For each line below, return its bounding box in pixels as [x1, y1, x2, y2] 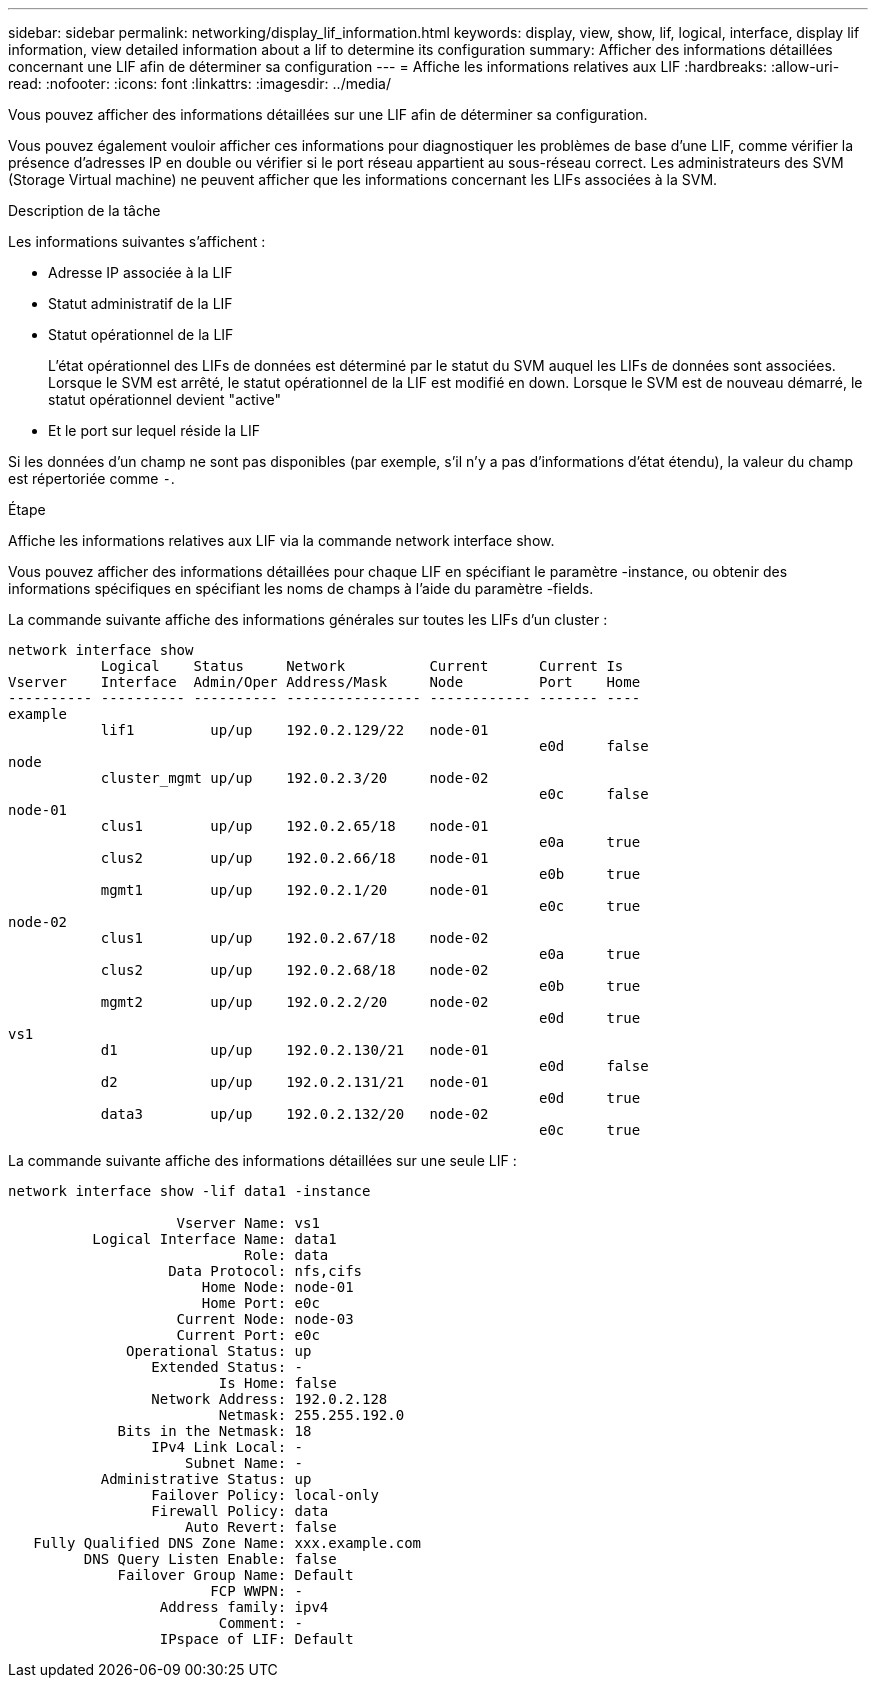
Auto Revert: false [185, 1519, 337, 1535]
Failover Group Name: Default [117, 1567, 354, 1583]
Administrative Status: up [100, 1471, 312, 1487]
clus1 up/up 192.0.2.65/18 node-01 [100, 818, 489, 834]
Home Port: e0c [201, 1295, 320, 1311]
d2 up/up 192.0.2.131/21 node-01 [100, 1074, 489, 1090]
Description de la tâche [8, 202, 161, 219]
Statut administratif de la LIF [48, 295, 233, 312]
